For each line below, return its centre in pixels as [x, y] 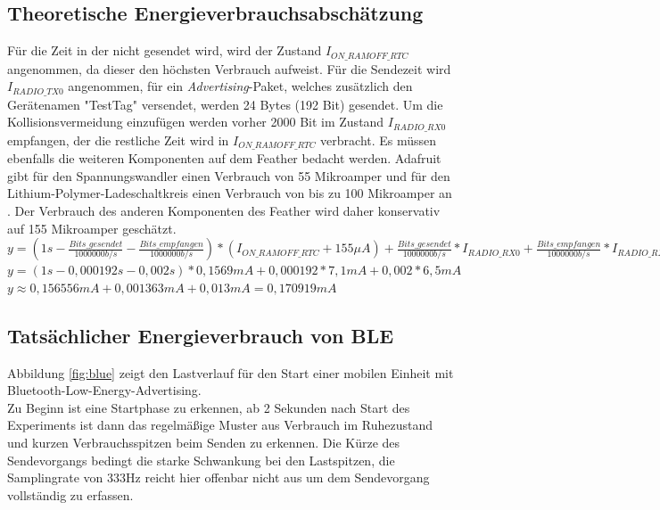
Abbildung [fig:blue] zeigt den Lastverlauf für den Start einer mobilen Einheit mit [231, 372]
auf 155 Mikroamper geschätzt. [92, 228]
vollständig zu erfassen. [70, 494]
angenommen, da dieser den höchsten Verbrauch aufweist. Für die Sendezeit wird [229, 68]
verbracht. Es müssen [379, 140]
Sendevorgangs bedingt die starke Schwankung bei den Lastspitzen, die [201, 460]
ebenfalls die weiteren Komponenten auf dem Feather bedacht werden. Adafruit [224, 158]
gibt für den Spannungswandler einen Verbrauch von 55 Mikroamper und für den [229, 175]
